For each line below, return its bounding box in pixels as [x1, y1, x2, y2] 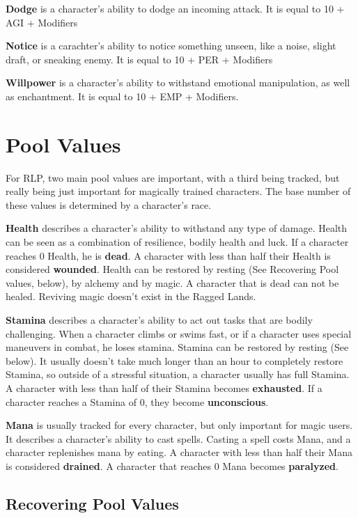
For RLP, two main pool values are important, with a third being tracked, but [6, 170, 340, 185]
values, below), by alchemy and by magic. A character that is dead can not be [6, 275, 339, 290]
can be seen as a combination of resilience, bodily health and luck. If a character [6, 235, 349, 249]
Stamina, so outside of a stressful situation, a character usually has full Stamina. [6, 367, 350, 382]
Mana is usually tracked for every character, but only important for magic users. [6, 418, 353, 432]
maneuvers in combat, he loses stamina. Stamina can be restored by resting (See [6, 340, 349, 354]
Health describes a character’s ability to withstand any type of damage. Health [6, 221, 348, 235]
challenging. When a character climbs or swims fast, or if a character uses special [6, 326, 352, 340]
